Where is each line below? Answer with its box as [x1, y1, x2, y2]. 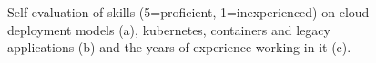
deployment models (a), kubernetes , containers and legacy [7, 20, 330, 39]
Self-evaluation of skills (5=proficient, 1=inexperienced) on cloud [7, 3, 370, 21]
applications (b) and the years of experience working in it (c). [7, 38, 351, 57]
